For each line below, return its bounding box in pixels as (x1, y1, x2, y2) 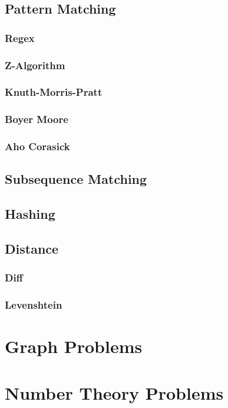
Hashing (5, 205, 55, 223)
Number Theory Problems (5, 380, 224, 404)
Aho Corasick (5, 139, 70, 154)
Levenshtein (5, 297, 62, 312)
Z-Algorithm (5, 57, 65, 72)
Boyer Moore (5, 112, 68, 127)
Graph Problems (5, 334, 143, 358)
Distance (5, 239, 59, 257)
